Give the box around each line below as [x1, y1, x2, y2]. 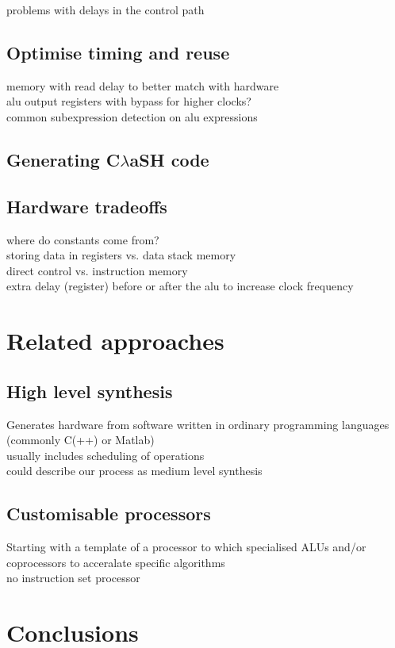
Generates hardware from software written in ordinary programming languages [6, 416, 389, 432]
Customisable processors [6, 501, 211, 526]
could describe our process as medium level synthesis [6, 462, 263, 479]
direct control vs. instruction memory [6, 262, 188, 278]
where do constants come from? [6, 231, 159, 247]
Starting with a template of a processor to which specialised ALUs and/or [6, 539, 366, 555]
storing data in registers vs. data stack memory [6, 247, 236, 263]
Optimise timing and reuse [6, 40, 230, 64]
